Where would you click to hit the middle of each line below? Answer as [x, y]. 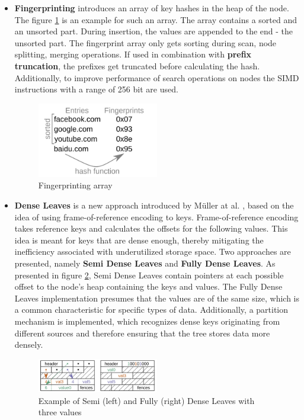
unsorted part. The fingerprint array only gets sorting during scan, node [145, 42]
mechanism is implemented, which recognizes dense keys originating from [147, 321]
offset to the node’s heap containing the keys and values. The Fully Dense [148, 286]
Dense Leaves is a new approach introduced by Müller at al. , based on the [154, 205]
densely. [29, 344]
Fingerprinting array [75, 185]
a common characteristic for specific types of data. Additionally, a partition [151, 310]
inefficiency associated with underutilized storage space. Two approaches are [153, 251]
